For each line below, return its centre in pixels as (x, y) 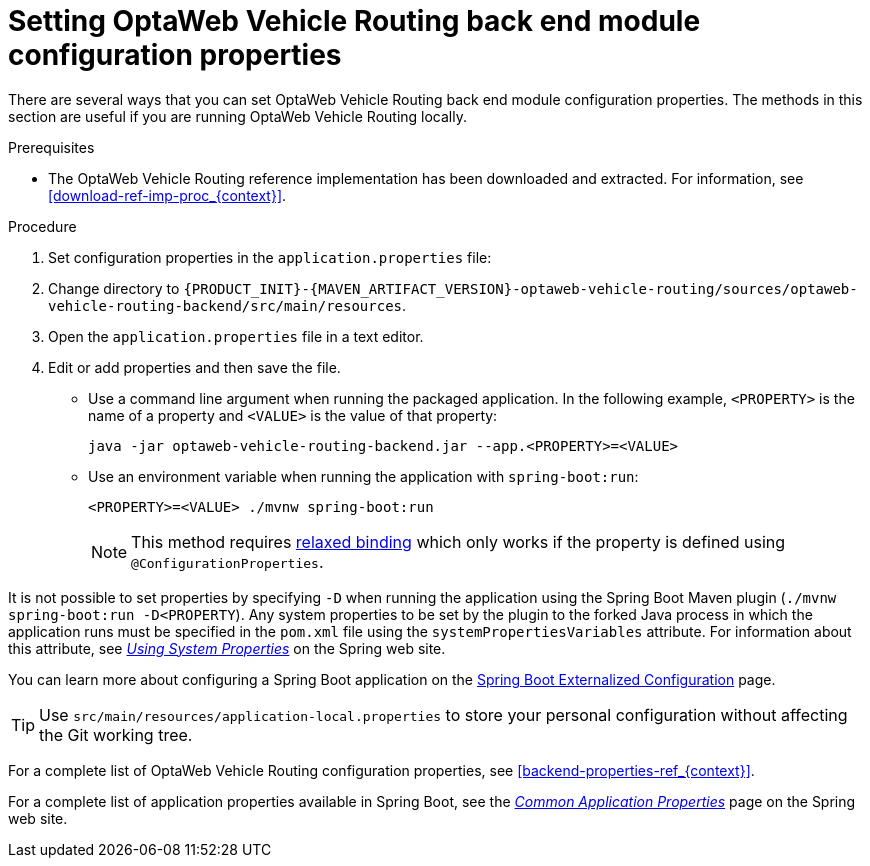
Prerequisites (51, 147)
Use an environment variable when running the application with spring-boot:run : (363, 476)
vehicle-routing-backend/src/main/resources (225, 305)
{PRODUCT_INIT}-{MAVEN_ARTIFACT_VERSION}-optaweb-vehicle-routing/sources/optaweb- (520, 288)
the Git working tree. (116, 734)
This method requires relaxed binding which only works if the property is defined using (458, 541)
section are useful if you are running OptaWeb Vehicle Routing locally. (237, 116)
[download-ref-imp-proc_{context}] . (167, 195)
